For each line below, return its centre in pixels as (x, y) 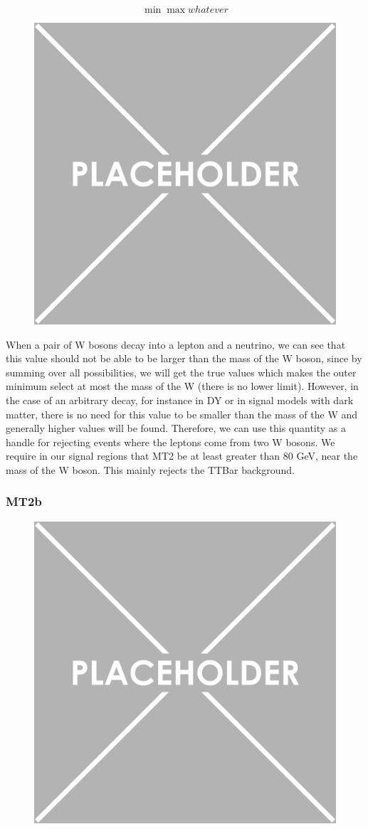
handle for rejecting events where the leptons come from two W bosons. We (170, 442)
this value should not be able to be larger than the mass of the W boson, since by (184, 358)
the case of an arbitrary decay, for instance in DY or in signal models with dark (180, 400)
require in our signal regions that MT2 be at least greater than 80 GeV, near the (182, 456)
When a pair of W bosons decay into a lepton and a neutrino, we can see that (176, 344)
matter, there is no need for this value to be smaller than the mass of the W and (182, 414)
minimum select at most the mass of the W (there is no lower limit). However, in (182, 386)
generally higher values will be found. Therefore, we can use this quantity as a (176, 428)
